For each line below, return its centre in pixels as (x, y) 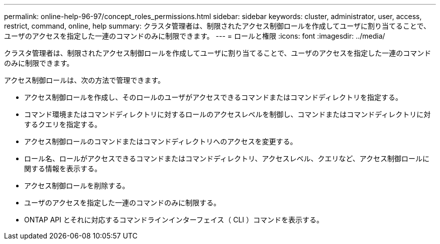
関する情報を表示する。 (63, 168)
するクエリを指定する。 (63, 124)
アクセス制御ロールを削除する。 (77, 186)
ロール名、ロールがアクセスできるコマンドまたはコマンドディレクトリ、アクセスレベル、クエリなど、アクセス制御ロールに (227, 158)
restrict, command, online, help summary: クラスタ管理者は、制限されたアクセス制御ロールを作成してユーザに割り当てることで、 (217, 26)
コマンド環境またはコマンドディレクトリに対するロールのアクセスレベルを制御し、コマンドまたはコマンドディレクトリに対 (228, 114)
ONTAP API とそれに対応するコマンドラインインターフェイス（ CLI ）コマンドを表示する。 (174, 220)
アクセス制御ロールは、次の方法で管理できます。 (84, 80)
